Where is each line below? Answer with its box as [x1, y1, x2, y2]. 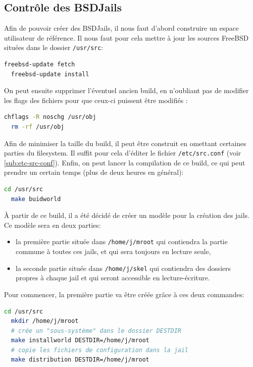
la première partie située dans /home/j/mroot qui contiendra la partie [15, 236, 228, 247]
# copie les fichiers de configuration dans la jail [11, 346, 189, 354]
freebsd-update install [11, 70, 89, 78]
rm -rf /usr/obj [11, 123, 64, 131]
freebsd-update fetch [4, 61, 75, 68]
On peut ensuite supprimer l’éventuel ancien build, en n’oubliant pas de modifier [4, 85, 249, 96]
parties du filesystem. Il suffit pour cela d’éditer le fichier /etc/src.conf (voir [4, 148, 241, 158]
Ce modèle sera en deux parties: [4, 219, 101, 230]
